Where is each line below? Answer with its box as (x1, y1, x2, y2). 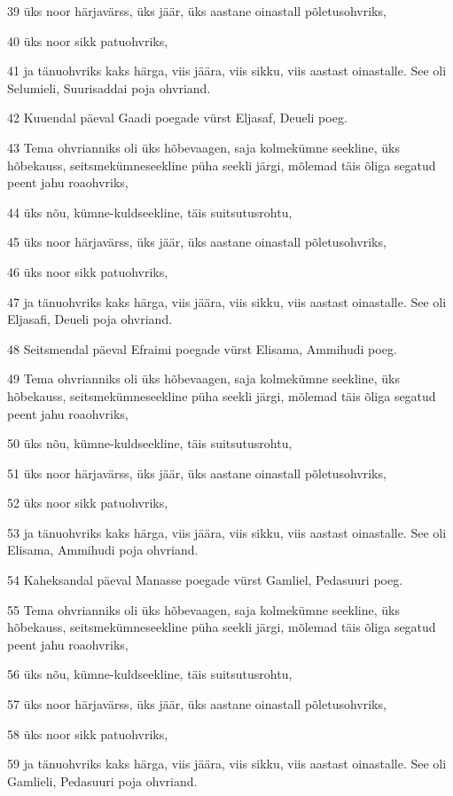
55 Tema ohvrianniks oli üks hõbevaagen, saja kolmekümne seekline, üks (7, 600, 400, 619)
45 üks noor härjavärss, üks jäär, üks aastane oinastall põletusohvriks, (7, 232, 387, 251)
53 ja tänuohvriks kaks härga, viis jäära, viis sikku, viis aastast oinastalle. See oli (7, 523, 447, 541)
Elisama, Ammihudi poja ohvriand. (7, 540, 199, 559)
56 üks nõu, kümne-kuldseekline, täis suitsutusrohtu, (7, 665, 293, 683)
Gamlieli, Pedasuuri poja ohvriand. (7, 771, 198, 790)
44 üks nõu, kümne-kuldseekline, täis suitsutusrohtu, (7, 202, 293, 221)
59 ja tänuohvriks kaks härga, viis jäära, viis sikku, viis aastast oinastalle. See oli (7, 754, 447, 773)
